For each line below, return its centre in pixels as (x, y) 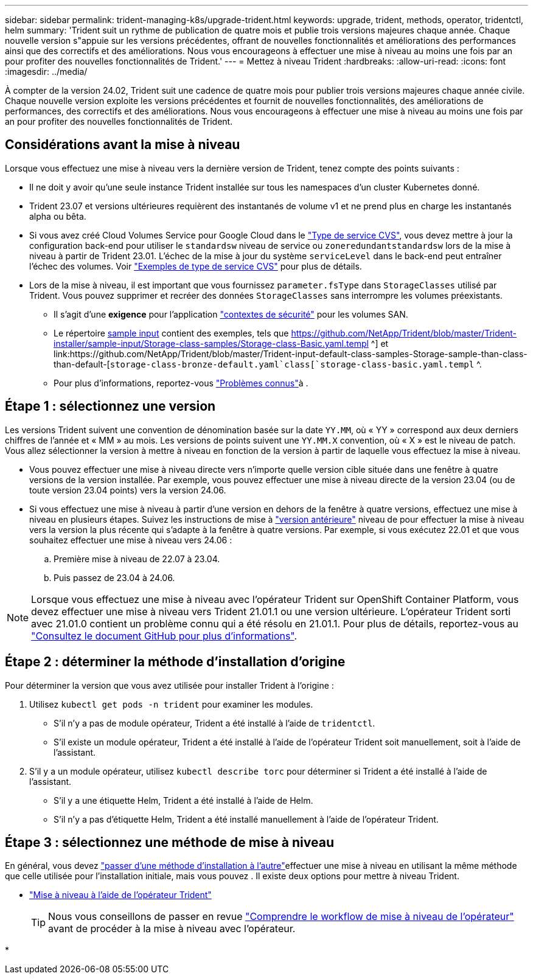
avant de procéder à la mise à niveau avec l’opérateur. (172, 929)
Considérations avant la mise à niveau (123, 145)
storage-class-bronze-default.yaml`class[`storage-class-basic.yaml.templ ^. (296, 364)
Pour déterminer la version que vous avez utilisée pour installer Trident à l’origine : (169, 685)
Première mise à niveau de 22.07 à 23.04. (137, 559)
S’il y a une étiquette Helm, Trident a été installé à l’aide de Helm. (183, 800)
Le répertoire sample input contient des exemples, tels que (171, 333)
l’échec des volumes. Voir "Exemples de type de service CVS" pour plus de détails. (196, 266)
